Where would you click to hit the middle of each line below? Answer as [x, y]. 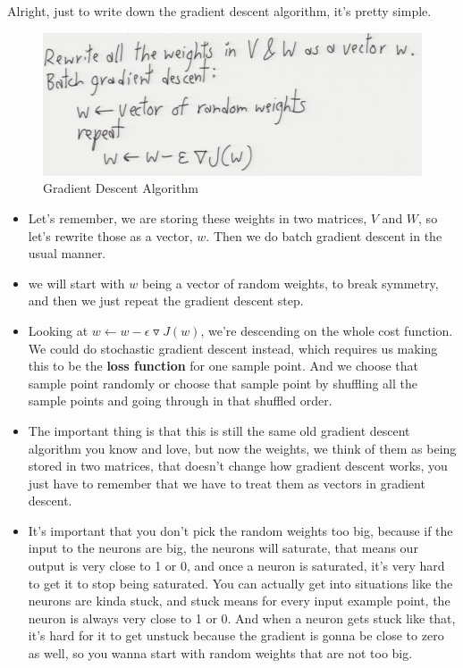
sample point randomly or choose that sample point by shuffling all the [223, 383]
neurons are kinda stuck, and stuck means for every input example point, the [239, 601]
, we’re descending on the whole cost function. [327, 330]
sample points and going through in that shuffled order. [180, 401]
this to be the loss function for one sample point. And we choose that [223, 366]
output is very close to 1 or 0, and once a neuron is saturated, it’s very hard [236, 566]
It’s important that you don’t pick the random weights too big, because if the [240, 530]
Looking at [58, 330]
